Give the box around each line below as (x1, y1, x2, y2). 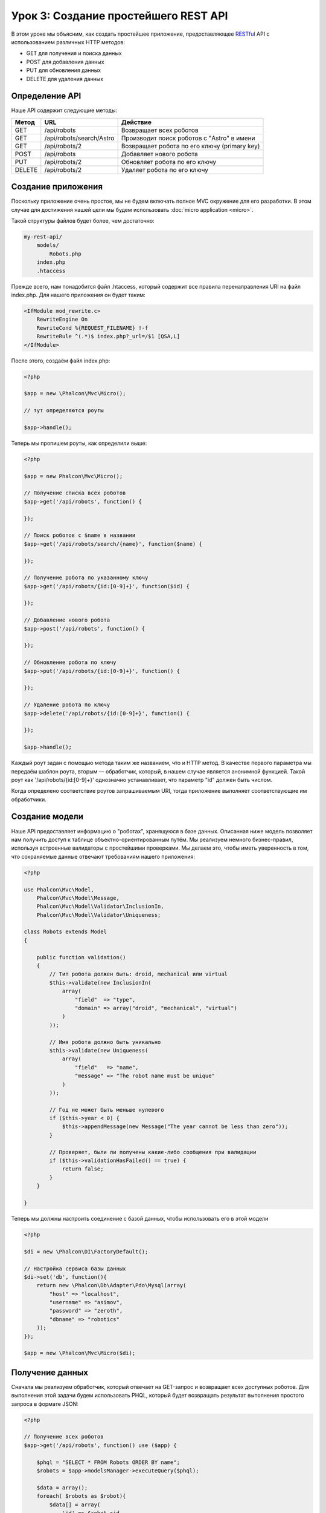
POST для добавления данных (26, 58, 105, 65)
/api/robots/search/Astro (44, 134, 115, 142)
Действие (121, 118, 152, 126)
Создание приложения (11, 182, 103, 192)
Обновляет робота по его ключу (121, 157, 217, 166)
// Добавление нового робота (24, 617, 110, 623)
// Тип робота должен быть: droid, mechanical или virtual (49, 971, 228, 977)
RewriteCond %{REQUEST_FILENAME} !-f (36, 324, 149, 331)
